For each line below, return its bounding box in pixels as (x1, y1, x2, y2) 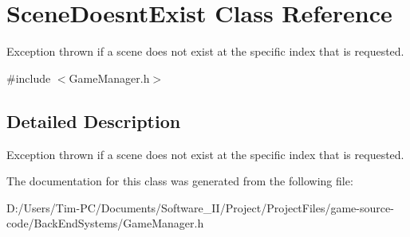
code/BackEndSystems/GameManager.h (6, 215, 204, 231)
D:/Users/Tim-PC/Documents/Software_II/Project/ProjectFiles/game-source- (6, 199, 394, 216)
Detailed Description (6, 108, 181, 133)
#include (6, 69, 51, 86)
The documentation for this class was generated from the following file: (6, 173, 353, 189)
